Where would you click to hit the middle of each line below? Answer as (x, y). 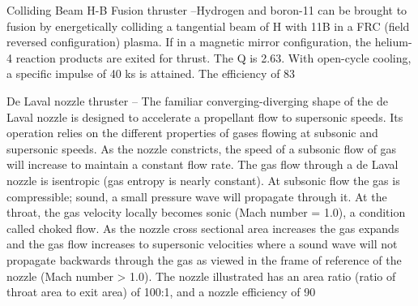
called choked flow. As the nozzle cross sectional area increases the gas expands (203, 228)
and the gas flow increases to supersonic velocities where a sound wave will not (202, 244)
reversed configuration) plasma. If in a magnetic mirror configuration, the (189, 42)
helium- (393, 42)
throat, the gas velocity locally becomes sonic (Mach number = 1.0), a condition (206, 212)
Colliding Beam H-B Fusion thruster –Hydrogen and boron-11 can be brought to (207, 10)
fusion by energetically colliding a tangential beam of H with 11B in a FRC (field (208, 26)
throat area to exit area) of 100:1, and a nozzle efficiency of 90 (161, 292)
